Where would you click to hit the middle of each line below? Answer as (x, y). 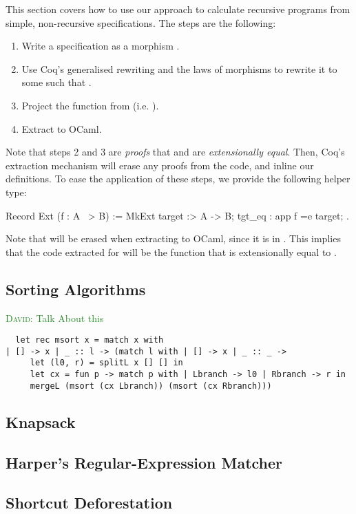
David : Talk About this (55, 318)
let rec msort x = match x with (90, 340)
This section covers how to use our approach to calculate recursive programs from (178, 9)
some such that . (56, 82)
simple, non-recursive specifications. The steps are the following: (141, 22)
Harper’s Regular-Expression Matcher (144, 462)
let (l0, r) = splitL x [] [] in (106, 363)
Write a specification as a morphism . (101, 46)
